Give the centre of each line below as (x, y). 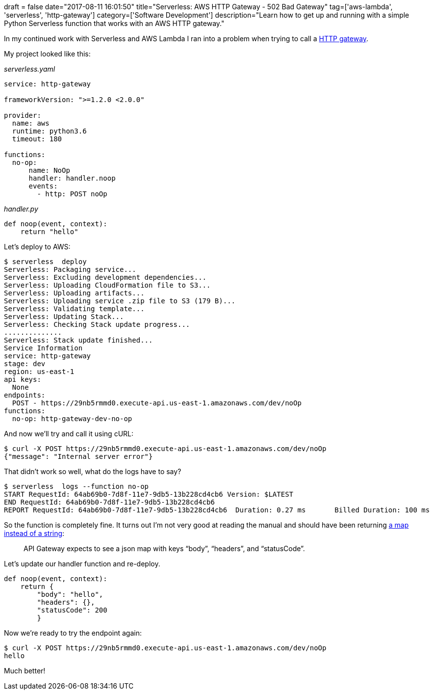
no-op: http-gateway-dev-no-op (72, 419)
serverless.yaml (30, 69)
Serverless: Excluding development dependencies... (105, 277)
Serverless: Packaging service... (70, 269)
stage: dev (25, 364)
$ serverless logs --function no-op (76, 486)
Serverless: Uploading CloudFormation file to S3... (107, 285)
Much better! (25, 671)
